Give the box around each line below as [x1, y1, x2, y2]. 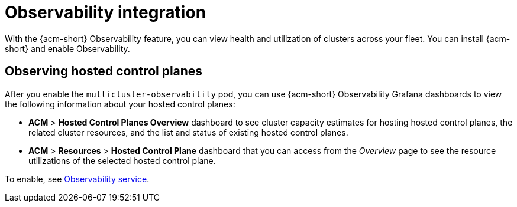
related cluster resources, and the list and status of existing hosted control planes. [28, 127, 348, 137]
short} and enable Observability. [5, 43, 130, 54]
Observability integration [5, 2, 206, 22]
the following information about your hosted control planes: [5, 98, 235, 109]
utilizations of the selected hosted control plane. [28, 155, 216, 166]
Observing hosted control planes [5, 64, 203, 79]
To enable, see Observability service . [5, 173, 150, 184]
